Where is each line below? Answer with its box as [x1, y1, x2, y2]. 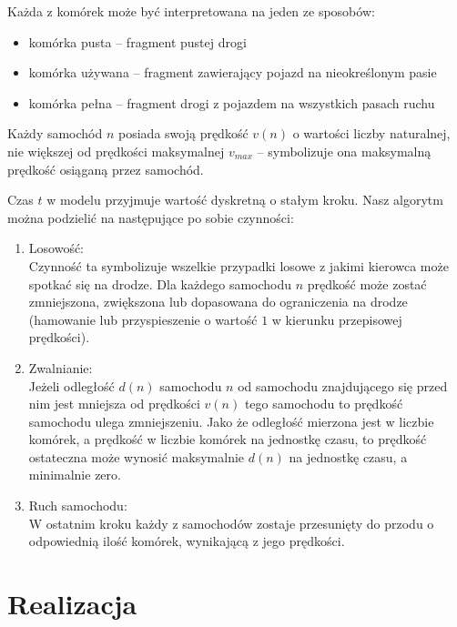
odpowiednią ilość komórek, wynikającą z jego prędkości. [28, 531, 345, 551]
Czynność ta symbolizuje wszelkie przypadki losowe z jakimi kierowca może [28, 256, 449, 275]
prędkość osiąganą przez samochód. [7, 159, 204, 178]
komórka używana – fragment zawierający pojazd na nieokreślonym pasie [28, 63, 437, 82]
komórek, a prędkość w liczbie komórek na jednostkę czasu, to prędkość [28, 430, 427, 449]
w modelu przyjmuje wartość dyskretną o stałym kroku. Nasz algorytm [46, 190, 443, 209]
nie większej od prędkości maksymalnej [7, 141, 225, 160]
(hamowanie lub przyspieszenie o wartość [28, 309, 258, 329]
